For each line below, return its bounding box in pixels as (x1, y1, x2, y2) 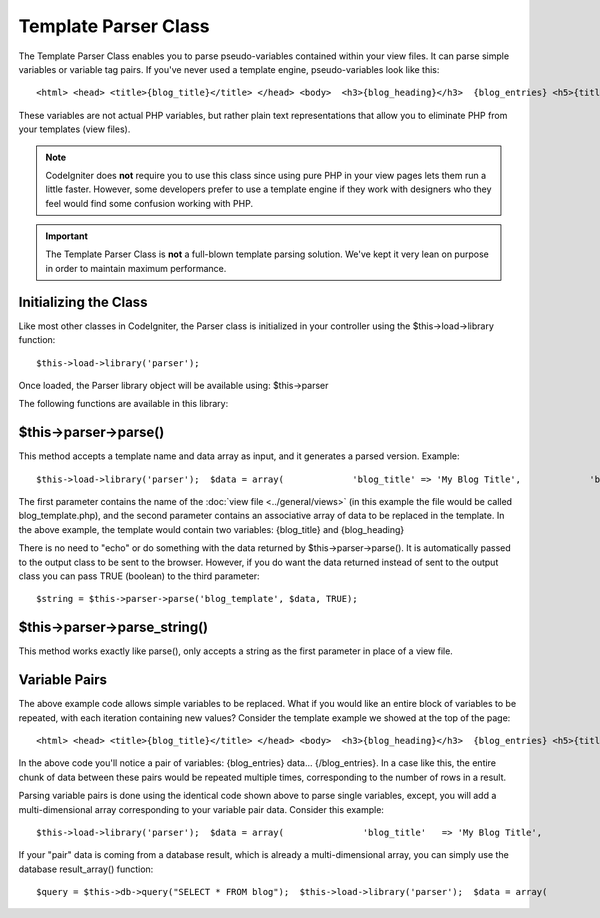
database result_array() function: (18, 863, 154, 875)
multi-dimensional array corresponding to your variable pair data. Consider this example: (18, 803, 385, 815)
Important (45, 230, 89, 242)
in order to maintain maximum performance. (45, 262, 227, 274)
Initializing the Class (18, 293, 148, 310)
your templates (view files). (18, 123, 131, 135)
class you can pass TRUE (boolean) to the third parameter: (18, 570, 260, 582)
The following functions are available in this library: (18, 398, 229, 410)
